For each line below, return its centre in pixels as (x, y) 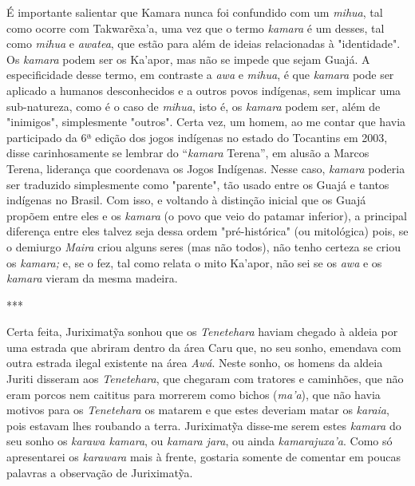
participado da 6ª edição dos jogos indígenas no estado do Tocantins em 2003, (197, 137)
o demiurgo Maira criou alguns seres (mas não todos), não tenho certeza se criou (204, 246)
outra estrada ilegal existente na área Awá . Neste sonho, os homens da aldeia (195, 363)
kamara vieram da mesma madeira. (92, 278)
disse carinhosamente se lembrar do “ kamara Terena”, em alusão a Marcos (188, 153)
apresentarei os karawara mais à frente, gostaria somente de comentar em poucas (204, 457)
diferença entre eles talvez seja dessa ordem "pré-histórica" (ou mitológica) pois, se (207, 231)
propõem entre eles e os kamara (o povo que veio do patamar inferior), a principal (207, 215)
